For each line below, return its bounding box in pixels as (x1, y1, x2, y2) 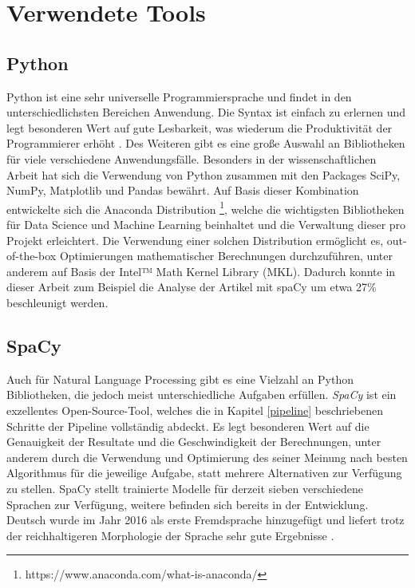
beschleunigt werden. (6, 294, 109, 310)
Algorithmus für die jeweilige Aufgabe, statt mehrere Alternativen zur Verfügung (6, 464, 402, 481)
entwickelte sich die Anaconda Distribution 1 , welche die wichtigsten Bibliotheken (6, 198, 405, 217)
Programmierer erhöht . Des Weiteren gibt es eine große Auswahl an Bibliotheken (6, 135, 405, 152)
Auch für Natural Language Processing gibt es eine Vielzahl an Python (6, 370, 354, 387)
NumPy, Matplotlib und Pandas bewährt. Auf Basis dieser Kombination (6, 182, 359, 199)
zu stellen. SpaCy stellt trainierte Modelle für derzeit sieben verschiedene (6, 479, 363, 496)
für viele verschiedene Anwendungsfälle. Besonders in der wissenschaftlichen (6, 150, 377, 167)
